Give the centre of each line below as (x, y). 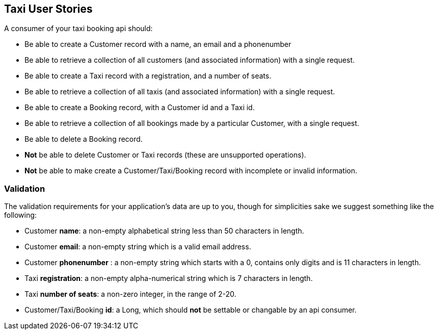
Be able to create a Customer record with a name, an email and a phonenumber (158, 44)
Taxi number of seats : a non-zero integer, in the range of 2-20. (131, 294)
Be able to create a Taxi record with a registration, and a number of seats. (148, 76)
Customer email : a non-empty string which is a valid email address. (138, 247)
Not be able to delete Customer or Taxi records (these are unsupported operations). (165, 155)
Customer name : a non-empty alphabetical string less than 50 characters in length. (164, 231)
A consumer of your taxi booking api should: (79, 29)
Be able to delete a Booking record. (84, 139)
